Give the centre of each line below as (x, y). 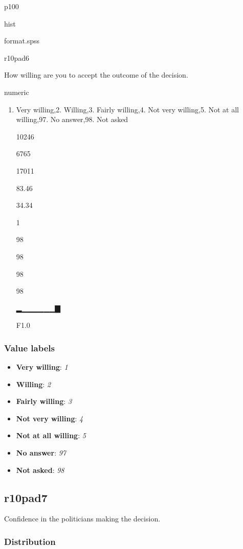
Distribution (30, 541)
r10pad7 (26, 497)
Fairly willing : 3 (44, 401)
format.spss (22, 41)
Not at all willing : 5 (51, 435)
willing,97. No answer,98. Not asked (72, 119)
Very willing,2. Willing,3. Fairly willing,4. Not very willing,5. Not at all (127, 109)
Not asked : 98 (40, 470)
